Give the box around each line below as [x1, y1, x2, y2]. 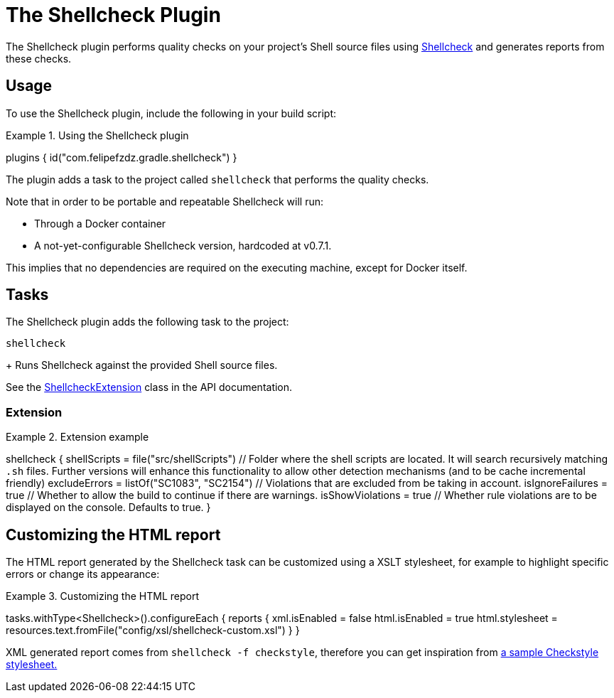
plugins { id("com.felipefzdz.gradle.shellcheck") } [6, 151, 237, 163]
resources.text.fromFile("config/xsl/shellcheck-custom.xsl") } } [6, 624, 300, 637]
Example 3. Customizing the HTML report [6, 590, 199, 603]
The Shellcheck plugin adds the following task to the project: [6, 316, 289, 328]
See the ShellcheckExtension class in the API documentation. [6, 381, 293, 394]
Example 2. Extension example [6, 431, 149, 444]
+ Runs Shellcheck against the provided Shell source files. [6, 359, 278, 372]
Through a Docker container [34, 217, 166, 230]
